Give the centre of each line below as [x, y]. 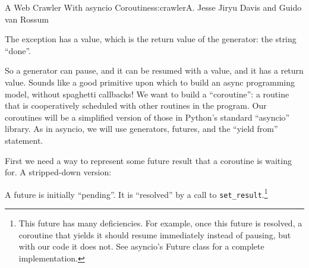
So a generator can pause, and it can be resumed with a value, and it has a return [154, 70]
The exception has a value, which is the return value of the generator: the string [151, 39]
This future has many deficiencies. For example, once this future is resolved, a [160, 223]
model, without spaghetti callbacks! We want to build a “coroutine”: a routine [147, 94]
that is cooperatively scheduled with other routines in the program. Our [136, 105]
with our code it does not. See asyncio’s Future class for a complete [141, 246]
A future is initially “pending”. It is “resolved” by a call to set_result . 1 [136, 193]
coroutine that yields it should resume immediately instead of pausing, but [155, 234]
